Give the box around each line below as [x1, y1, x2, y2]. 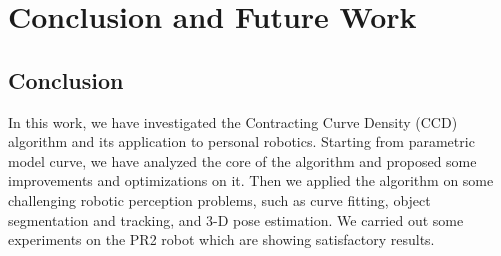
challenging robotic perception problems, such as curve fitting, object [8, 189, 431, 210]
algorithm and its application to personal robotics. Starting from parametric [8, 131, 475, 152]
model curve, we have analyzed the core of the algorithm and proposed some [8, 150, 477, 171]
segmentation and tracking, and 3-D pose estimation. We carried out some [8, 209, 464, 230]
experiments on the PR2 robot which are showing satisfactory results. [8, 229, 435, 250]
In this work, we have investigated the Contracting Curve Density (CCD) [8, 111, 458, 132]
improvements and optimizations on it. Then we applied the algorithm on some [8, 170, 494, 191]
